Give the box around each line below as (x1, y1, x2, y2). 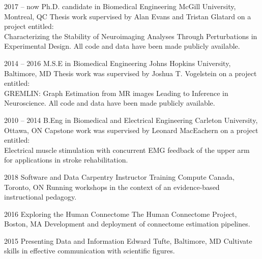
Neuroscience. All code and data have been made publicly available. (4, 98, 215, 108)
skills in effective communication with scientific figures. (4, 245, 175, 256)
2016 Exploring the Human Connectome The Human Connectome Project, (4, 208, 237, 219)
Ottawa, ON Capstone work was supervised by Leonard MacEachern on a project (4, 124, 258, 135)
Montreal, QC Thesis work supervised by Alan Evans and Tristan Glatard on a (4, 11, 251, 21)
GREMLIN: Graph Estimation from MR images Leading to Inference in (4, 87, 228, 98)
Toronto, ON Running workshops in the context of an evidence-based (4, 181, 220, 192)
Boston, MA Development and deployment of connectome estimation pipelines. (4, 218, 250, 229)
